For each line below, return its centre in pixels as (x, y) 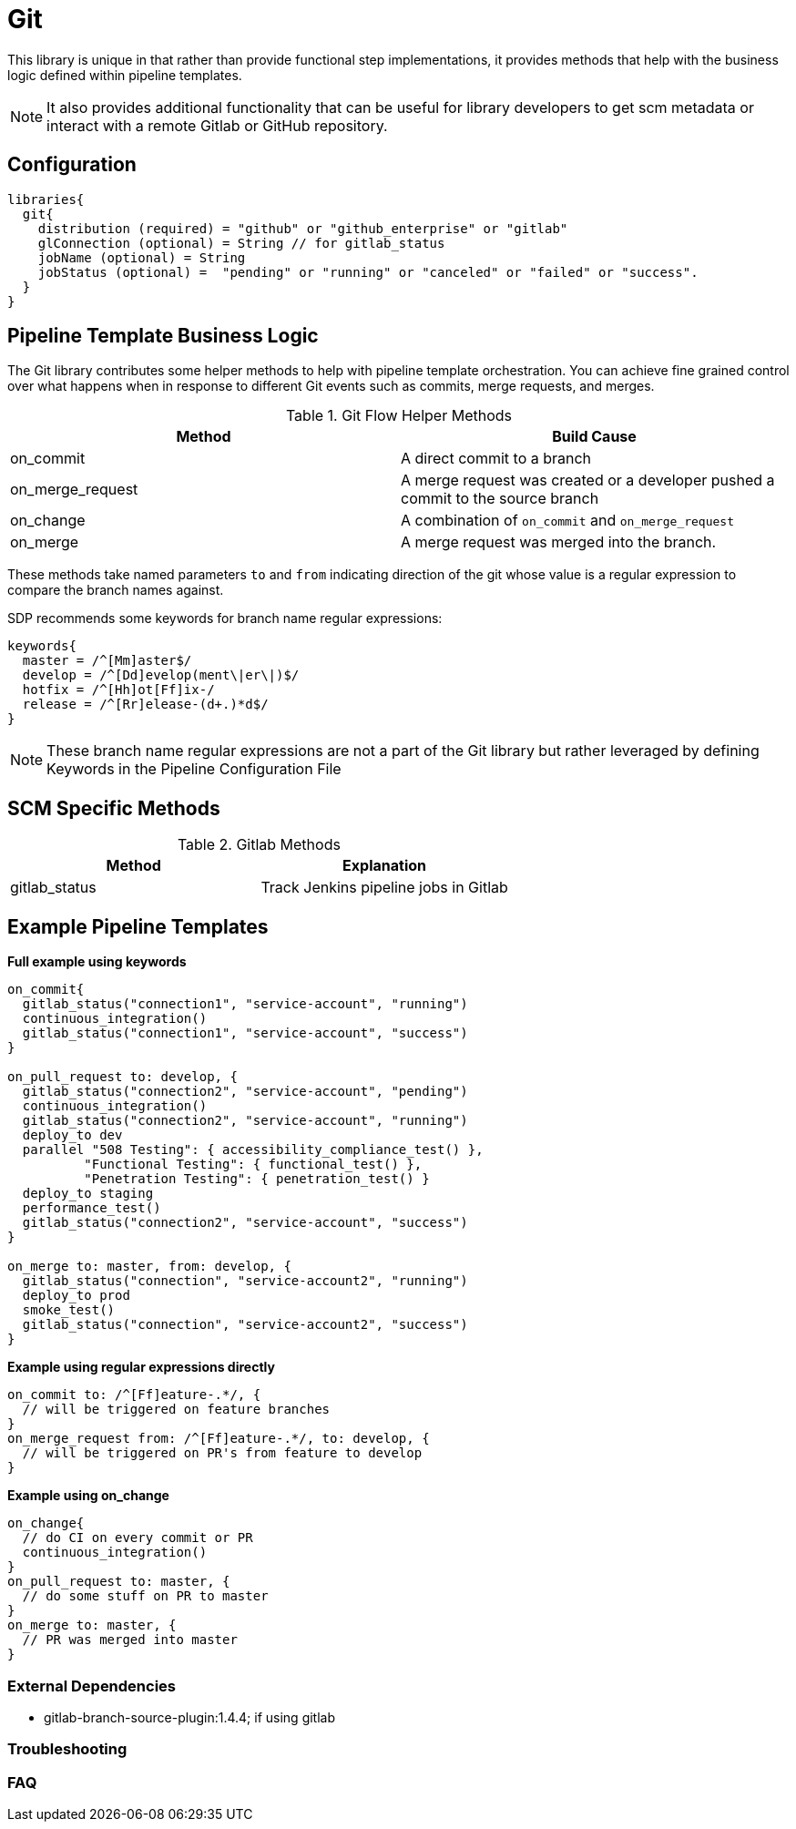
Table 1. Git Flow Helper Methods (399, 416)
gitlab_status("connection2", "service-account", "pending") (245, 1092)
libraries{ (46, 199)
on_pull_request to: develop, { (122, 1077)
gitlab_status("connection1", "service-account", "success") (245, 1033)
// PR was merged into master (130, 1640)
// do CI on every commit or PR (138, 1538)
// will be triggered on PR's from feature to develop (222, 1453)
